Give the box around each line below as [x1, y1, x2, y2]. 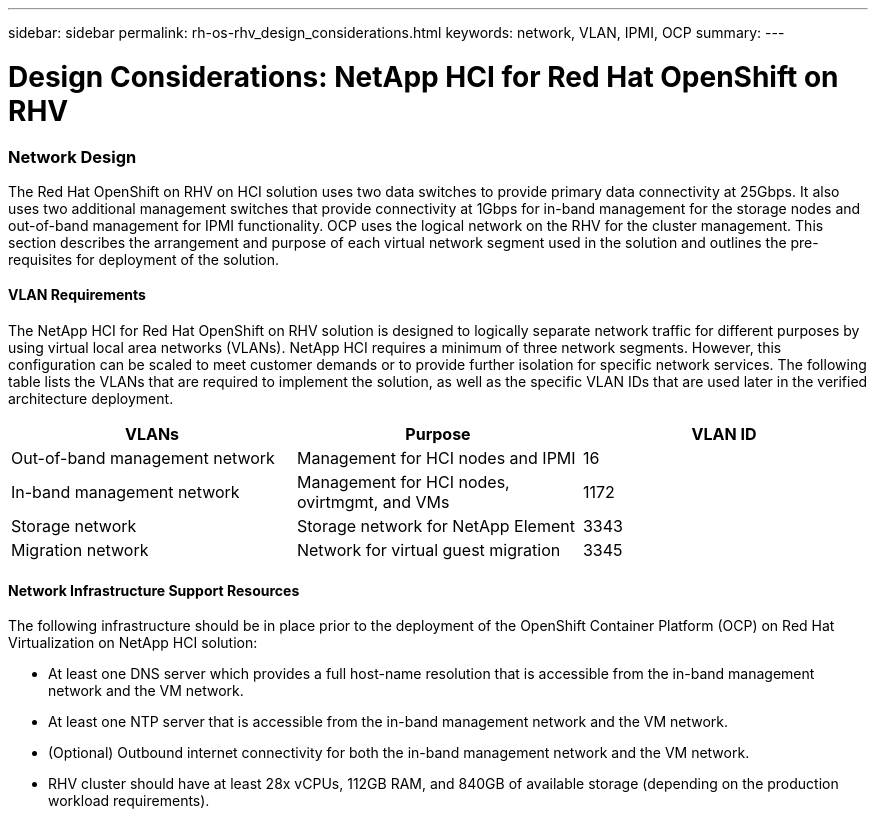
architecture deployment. [8, 390, 174, 408]
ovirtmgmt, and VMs [296, 492, 450, 513]
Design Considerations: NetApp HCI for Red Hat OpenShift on [8, 59, 839, 94]
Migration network [11, 540, 149, 561]
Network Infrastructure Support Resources [8, 581, 300, 599]
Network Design [8, 146, 137, 167]
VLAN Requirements [8, 286, 146, 304]
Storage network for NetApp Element [296, 516, 575, 537]
